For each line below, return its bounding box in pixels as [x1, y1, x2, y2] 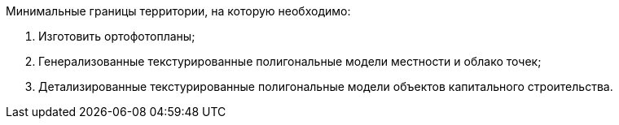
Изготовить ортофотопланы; [38, 29, 195, 43]
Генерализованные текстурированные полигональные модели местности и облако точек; [38, 54, 542, 68]
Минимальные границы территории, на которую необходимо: [6, 4, 351, 18]
